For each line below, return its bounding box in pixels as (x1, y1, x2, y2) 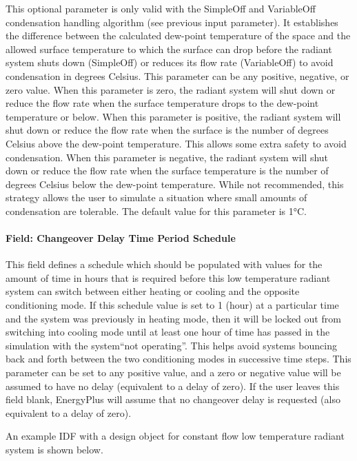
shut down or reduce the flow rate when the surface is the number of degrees (6, 123, 329, 137)
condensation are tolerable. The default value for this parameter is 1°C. (6, 203, 307, 218)
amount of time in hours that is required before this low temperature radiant (6, 270, 331, 285)
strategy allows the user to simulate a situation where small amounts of (6, 190, 307, 205)
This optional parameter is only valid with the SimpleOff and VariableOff (6, 1, 316, 15)
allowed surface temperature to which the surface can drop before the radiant (6, 41, 332, 56)
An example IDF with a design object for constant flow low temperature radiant (6, 429, 345, 443)
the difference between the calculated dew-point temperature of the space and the (6, 28, 351, 43)
